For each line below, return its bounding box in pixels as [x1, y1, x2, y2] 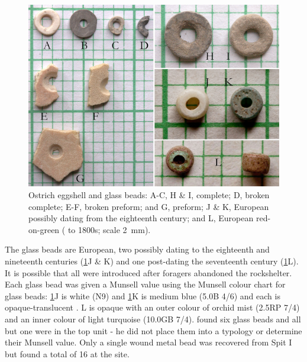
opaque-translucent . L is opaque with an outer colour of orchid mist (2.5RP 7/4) [5, 301, 300, 313]
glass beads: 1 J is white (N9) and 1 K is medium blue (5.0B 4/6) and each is [5, 289, 280, 302]
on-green [28, 223, 60, 235]
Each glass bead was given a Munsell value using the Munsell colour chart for [5, 278, 286, 290]
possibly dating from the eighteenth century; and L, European [28, 212, 254, 224]
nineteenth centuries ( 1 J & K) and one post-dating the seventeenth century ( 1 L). [5, 254, 299, 267]
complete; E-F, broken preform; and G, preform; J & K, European [28, 200, 269, 212]
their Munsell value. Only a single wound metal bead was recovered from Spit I [5, 336, 292, 348]
